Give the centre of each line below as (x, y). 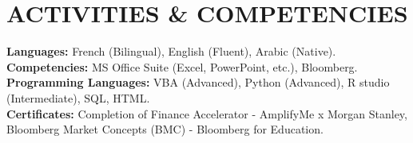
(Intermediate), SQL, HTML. (78, 97)
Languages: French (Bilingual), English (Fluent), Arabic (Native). (171, 51)
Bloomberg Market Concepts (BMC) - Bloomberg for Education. (165, 129)
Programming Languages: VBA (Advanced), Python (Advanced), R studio (198, 82)
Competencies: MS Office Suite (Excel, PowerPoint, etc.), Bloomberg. (182, 66)
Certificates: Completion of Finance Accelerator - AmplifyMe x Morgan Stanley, (207, 113)
